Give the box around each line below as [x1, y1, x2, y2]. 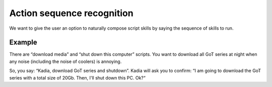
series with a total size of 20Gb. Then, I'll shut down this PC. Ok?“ [9, 74, 146, 80]
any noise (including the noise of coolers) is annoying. [9, 58, 122, 64]
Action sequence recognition [9, 8, 133, 19]
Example [9, 38, 37, 47]
